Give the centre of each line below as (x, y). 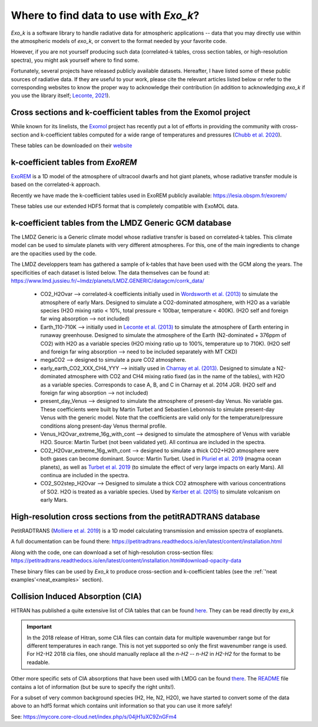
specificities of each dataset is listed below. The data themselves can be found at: (110, 272)
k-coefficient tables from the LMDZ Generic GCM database (121, 223)
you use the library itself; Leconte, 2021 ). (60, 96)
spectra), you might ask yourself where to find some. (75, 60)
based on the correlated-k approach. (56, 185)
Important (39, 627)
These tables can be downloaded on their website (72, 145)
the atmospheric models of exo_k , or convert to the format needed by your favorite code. (119, 41)
